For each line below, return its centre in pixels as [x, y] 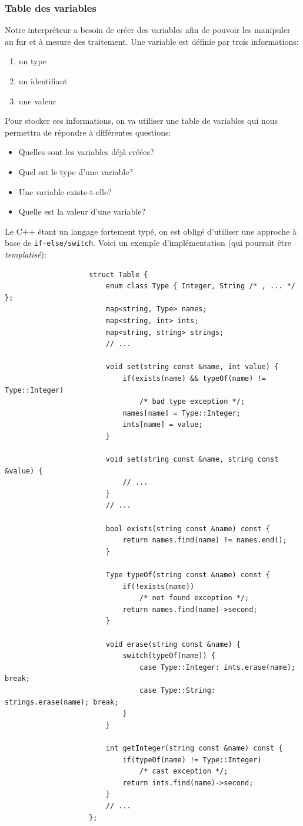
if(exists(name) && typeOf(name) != [194, 378]
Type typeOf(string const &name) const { [188, 575]
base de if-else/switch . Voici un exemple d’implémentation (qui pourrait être [148, 243]
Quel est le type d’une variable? [76, 171]
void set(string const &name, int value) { [192, 367]
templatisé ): [26, 254]
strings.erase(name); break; [62, 702]
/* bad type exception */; [192, 402]
